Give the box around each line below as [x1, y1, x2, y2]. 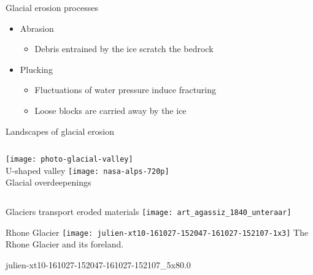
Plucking [20, 62, 53, 75]
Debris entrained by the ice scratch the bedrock [34, 42, 214, 55]
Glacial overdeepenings [6, 176, 91, 189]
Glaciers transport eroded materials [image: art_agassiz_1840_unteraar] [6, 205, 292, 218]
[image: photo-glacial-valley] [6, 155, 133, 164]
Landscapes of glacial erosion [6, 124, 115, 137]
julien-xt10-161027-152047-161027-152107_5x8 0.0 [6, 258, 191, 271]
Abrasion [20, 21, 54, 34]
